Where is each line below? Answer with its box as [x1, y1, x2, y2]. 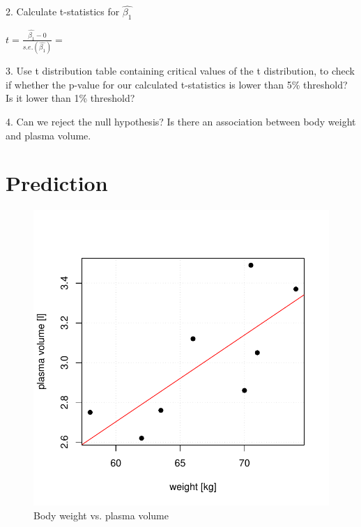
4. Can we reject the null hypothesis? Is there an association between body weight [6, 114, 356, 128]
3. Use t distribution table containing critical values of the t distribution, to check [6, 63, 355, 78]
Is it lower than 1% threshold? [6, 91, 135, 105]
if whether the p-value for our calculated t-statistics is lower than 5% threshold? [6, 77, 348, 91]
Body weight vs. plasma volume [33, 507, 169, 522]
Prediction [6, 169, 108, 197]
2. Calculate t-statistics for [6, 4, 120, 19]
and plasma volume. [6, 128, 91, 142]
